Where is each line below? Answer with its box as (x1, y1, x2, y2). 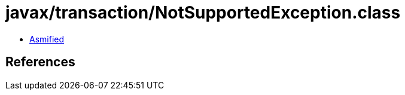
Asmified (29, 33, 65, 44)
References (5, 54, 75, 70)
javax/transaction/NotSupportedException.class (5, 2, 401, 23)
